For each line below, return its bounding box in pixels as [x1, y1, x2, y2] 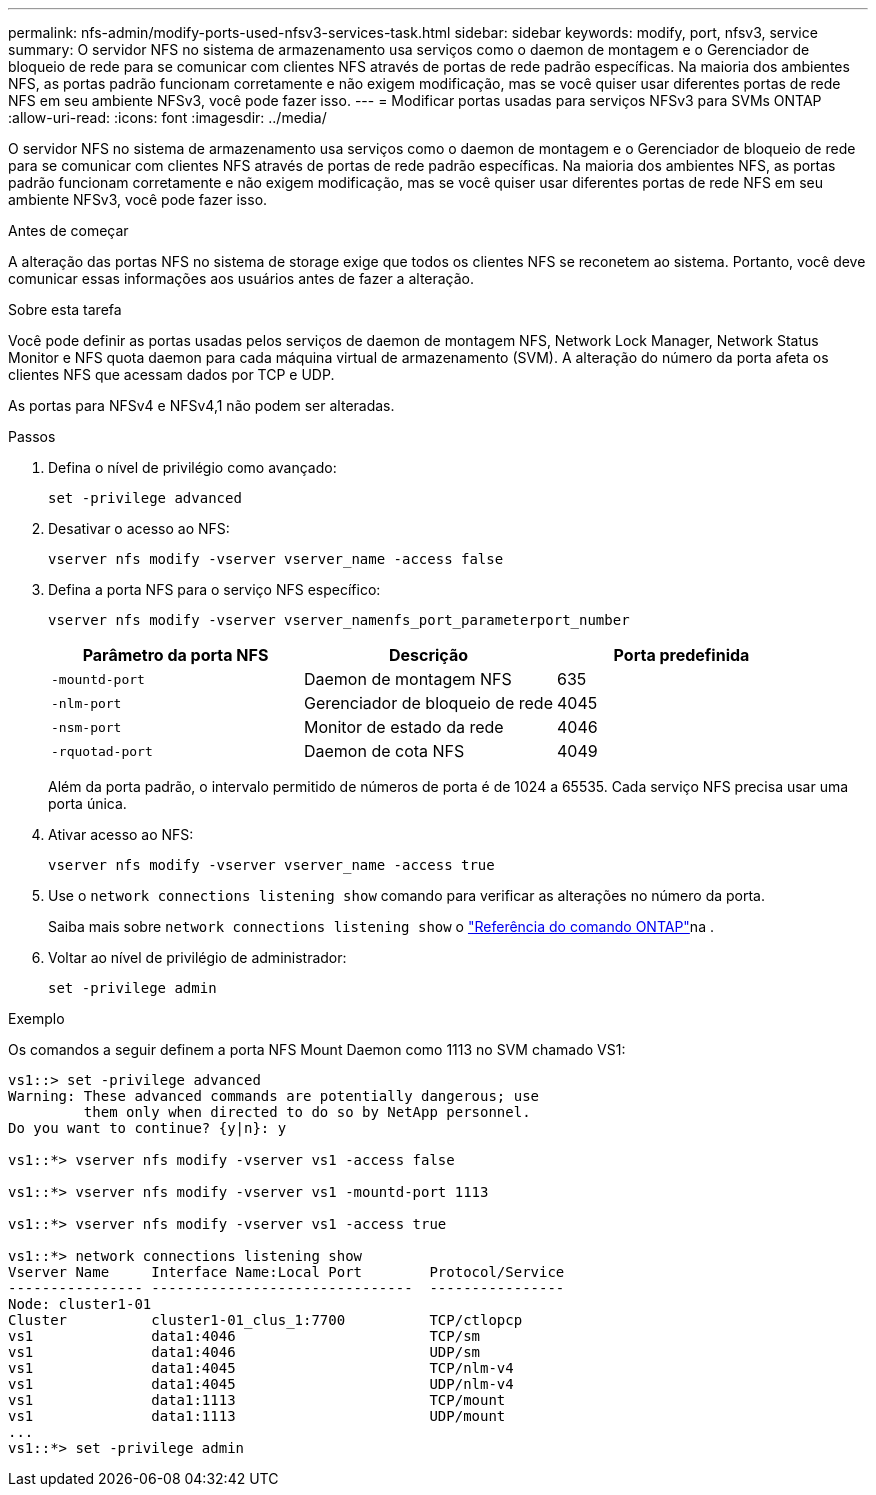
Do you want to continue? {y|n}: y [8, 1120, 287, 1136]
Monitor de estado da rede [303, 717, 504, 737]
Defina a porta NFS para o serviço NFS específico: [48, 581, 381, 598]
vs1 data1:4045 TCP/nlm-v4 [8, 1360, 514, 1376]
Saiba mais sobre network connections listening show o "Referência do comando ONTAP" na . [48, 918, 714, 935]
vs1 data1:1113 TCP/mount [8, 1392, 506, 1408]
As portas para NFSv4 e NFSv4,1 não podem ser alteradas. [8, 397, 395, 414]
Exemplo [8, 1010, 65, 1027]
